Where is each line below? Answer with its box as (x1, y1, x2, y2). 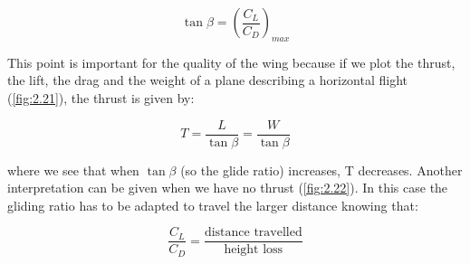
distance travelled (204, 226, 302, 240)
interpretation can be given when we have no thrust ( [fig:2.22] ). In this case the (7, 178, 448, 197)
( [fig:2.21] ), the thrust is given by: (7, 88, 195, 107)
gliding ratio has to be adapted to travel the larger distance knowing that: (7, 195, 418, 214)
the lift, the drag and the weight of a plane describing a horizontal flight (7, 71, 408, 90)
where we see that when (7, 160, 139, 179)
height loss (224, 243, 283, 257)
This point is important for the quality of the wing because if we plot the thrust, (7, 52, 456, 71)
